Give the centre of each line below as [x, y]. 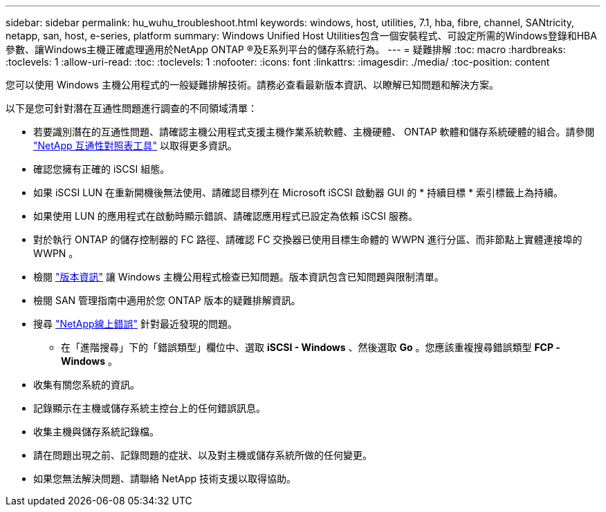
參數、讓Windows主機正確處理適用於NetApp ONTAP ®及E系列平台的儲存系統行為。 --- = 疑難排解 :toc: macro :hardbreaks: [286, 49]
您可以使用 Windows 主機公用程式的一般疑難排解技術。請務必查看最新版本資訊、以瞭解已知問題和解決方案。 [252, 85]
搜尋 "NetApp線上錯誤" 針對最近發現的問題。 [136, 324]
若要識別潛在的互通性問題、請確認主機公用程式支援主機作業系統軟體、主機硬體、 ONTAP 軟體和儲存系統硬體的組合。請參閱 [314, 132]
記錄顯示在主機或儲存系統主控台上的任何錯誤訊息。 [149, 408]
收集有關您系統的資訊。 [86, 385]
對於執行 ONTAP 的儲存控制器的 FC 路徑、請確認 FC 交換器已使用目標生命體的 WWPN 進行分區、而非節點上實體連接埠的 [308, 239]
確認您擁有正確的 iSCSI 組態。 [102, 169]
